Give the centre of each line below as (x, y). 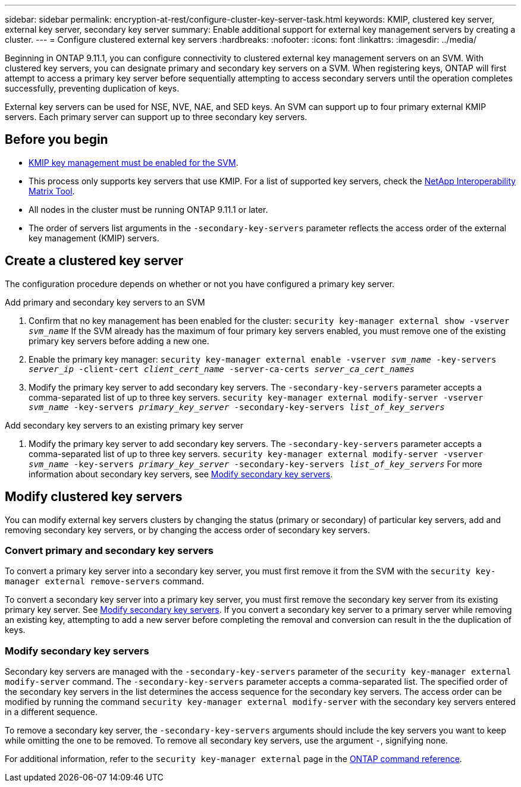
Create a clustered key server (94, 261)
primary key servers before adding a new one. (119, 341)
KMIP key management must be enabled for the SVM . (134, 162)
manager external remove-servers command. (104, 581)
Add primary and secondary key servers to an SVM (105, 302)
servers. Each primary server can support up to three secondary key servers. (156, 117)
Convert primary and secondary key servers (109, 550)
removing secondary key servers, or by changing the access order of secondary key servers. (188, 530)
